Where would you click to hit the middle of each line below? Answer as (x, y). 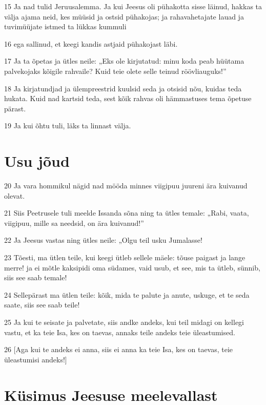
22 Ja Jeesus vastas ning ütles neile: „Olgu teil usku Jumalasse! (103, 240)
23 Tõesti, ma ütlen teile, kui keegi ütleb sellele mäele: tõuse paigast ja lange (125, 257)
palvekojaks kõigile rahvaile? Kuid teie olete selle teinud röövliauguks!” (115, 71)
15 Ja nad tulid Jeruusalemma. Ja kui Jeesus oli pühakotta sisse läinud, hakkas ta (133, 6)
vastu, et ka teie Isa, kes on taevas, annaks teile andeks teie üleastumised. (120, 332)
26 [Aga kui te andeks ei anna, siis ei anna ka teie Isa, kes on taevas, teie (119, 349)
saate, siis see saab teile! (42, 305)
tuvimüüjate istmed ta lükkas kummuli (65, 26)
